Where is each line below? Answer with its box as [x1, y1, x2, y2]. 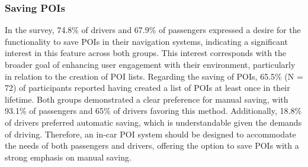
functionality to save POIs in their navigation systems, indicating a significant [5, 35, 288, 47]
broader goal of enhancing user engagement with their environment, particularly [5, 58, 296, 70]
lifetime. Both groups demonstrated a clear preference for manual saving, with [5, 93, 288, 105]
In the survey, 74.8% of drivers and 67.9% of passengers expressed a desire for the [5, 24, 301, 36]
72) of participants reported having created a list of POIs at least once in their [5, 81, 290, 94]
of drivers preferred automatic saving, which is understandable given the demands [5, 116, 302, 128]
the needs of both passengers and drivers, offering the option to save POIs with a [5, 139, 299, 152]
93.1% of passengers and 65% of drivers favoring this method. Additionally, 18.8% [5, 104, 302, 117]
